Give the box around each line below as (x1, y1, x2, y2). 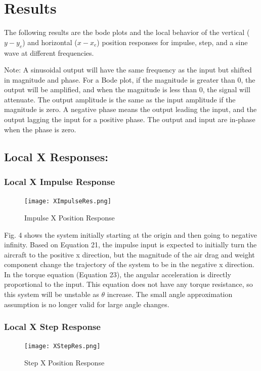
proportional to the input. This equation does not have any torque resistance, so (4, 279, 253, 289)
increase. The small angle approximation (107, 289, 233, 300)
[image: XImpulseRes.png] (24, 198, 111, 205)
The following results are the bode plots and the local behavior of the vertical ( (4, 27, 250, 38)
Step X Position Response (24, 357, 105, 368)
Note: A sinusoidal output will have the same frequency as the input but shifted (4, 64, 252, 75)
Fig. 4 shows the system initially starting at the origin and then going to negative (4, 229, 257, 240)
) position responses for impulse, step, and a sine (97, 36, 248, 47)
